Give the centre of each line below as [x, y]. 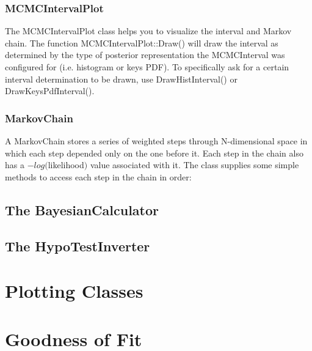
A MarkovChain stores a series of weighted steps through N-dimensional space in [156, 141]
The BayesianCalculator [82, 209]
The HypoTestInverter [78, 246]
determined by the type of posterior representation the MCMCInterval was [145, 55]
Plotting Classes [74, 291]
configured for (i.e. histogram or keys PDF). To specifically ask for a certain [147, 67]
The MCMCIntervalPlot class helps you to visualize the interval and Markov [148, 31]
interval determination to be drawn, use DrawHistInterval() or [121, 79]
